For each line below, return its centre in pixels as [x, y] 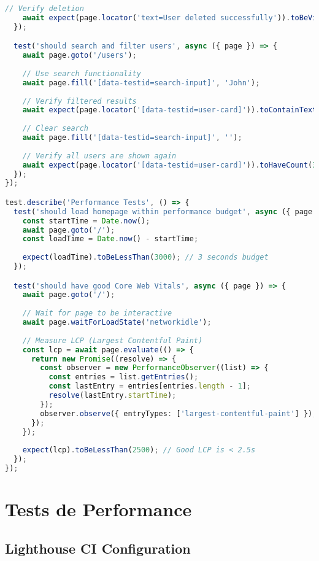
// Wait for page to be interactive [97, 313]
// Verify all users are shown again [99, 156]
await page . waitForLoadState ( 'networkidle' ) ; [117, 323]
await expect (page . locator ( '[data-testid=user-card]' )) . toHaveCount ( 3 [170, 165]
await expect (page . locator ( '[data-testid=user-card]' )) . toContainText [170, 110]
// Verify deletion [44, 9]
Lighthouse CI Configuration [98, 548]
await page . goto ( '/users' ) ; [79, 56]
